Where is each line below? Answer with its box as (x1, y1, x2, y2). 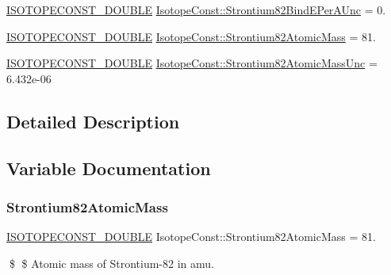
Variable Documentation (6, 155, 211, 180)
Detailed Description (6, 109, 180, 133)
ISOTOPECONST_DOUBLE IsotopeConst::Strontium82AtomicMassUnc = (6, 55, 378, 71)
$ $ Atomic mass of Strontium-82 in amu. (9, 254, 214, 271)
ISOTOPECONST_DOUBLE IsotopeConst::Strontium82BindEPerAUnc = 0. (6, 2, 386, 17)
